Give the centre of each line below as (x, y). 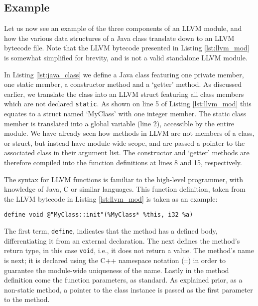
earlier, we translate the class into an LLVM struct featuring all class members (124, 94)
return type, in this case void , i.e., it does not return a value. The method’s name (129, 250)
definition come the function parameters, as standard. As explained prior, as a (123, 280)
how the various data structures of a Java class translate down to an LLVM (119, 38)
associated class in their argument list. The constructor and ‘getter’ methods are (127, 153)
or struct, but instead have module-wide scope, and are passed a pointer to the (125, 143)
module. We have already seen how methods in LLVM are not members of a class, (129, 133)
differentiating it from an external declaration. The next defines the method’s (122, 240)
